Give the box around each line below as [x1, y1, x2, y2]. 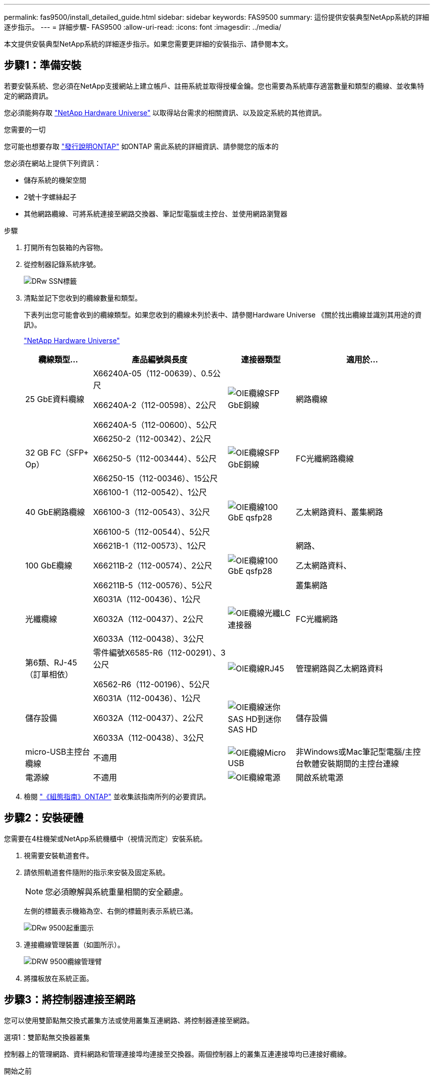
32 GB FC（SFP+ [25, 447, 89, 458]
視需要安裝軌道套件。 [24, 851, 93, 860]
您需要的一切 [4, 125, 46, 134]
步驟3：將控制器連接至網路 [4, 993, 136, 1006]
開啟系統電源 [295, 772, 343, 782]
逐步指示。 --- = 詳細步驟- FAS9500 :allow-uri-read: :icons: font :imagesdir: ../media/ [4, 23, 281, 31]
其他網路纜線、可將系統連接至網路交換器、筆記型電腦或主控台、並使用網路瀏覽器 [24, 209, 287, 218]
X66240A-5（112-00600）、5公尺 [93, 419, 217, 430]
